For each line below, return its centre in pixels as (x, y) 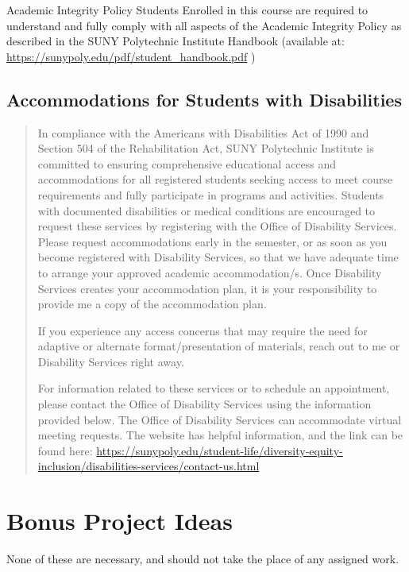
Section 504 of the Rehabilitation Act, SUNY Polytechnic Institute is (206, 148)
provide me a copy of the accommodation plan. (152, 304)
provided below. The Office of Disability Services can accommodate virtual (220, 419)
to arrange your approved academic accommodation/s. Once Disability (210, 272)
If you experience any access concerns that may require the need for (203, 330)
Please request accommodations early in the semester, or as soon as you (212, 241)
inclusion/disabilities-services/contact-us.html (149, 466)
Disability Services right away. (111, 361)
